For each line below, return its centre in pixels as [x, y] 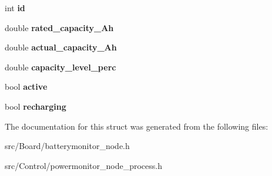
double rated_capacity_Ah [59, 27]
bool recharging [36, 106]
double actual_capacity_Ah [61, 47]
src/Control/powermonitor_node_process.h [84, 165]
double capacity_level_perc [61, 67]
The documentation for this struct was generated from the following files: [137, 126]
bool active [26, 87]
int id [15, 8]
